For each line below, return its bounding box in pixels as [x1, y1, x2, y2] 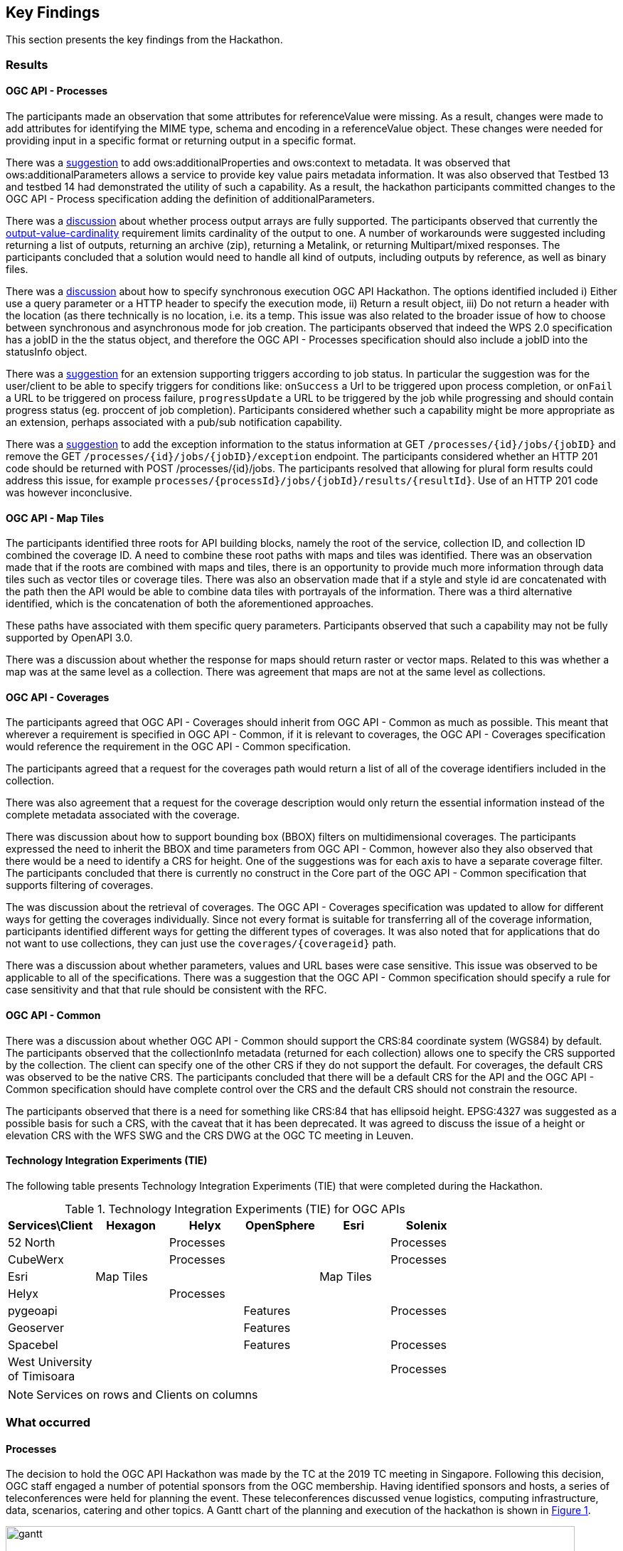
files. [6, 263, 28, 276]
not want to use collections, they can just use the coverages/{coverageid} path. [6, 937, 397, 950]
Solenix [405, 1217, 447, 1232]
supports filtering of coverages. [6, 879, 154, 892]
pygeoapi [8, 1303, 58, 1318]
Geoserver [8, 1320, 64, 1335]
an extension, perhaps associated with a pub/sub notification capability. [6, 416, 343, 429]
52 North [8, 1235, 55, 1249]
